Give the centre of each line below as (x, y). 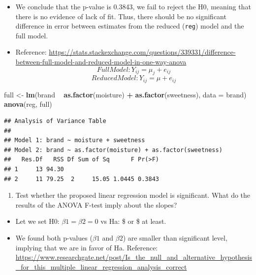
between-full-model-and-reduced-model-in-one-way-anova (101, 62)
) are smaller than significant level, (175, 238)
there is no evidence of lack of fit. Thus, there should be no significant (121, 16)
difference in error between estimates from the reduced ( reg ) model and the (130, 26)
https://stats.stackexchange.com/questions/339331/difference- (142, 52)
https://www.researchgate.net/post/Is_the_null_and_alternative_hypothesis (134, 257)
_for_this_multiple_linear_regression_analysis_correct (101, 266)
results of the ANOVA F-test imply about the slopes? (96, 204)
